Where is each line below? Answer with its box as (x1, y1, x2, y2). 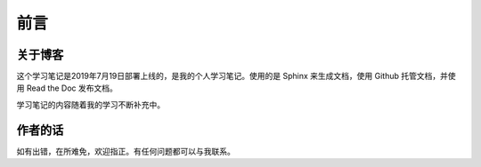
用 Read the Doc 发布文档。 (16, 83, 118, 93)
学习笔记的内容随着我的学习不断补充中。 (16, 99, 165, 110)
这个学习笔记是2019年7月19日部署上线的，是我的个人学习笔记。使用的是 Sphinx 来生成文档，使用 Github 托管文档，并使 (16, 71, 456, 82)
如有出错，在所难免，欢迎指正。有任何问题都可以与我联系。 (16, 146, 235, 156)
